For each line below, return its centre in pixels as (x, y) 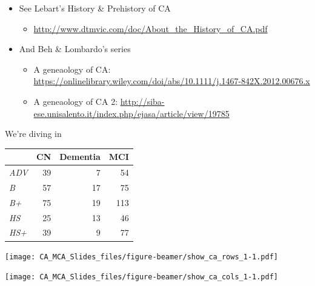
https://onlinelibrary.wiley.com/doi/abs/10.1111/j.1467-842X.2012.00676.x (172, 81)
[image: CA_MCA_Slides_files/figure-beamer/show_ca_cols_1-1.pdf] (142, 277)
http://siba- (142, 101)
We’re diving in (33, 134)
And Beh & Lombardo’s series (75, 49)
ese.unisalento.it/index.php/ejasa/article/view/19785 (131, 113)
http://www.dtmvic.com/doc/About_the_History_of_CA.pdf (151, 28)
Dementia (80, 157)
